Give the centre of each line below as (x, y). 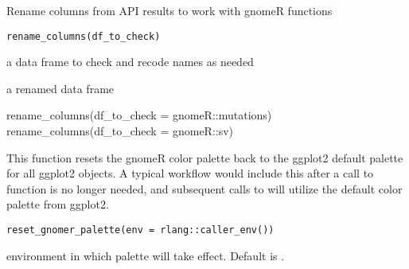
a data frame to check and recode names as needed (130, 62)
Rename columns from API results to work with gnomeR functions (169, 10)
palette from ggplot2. (58, 204)
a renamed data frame (60, 88)
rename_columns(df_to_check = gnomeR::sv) (120, 131)
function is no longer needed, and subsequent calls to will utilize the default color (204, 188)
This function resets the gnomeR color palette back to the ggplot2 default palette (205, 157)
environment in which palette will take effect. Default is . (146, 255)
